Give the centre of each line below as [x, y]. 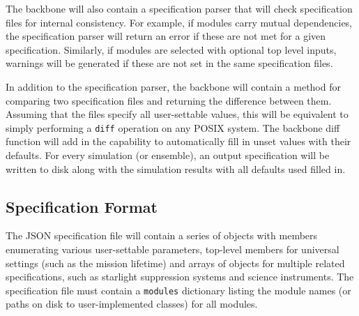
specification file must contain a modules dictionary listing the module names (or [178, 290]
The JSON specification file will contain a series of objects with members [162, 235]
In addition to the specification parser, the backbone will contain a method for [173, 86]
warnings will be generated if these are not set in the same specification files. [169, 63]
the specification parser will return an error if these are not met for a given [166, 36]
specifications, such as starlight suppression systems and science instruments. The [180, 277]
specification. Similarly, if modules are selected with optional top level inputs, [171, 49]
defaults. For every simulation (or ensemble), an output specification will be [168, 155]
